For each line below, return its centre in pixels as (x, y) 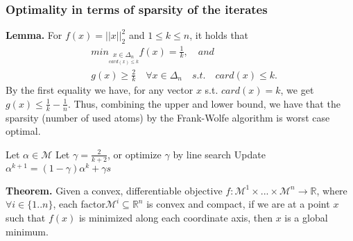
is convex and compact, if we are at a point (238, 204)
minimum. (27, 231)
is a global (306, 218)
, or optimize (134, 154)
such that (26, 218)
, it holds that (219, 35)
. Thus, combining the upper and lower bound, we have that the (204, 103)
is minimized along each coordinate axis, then (175, 218)
